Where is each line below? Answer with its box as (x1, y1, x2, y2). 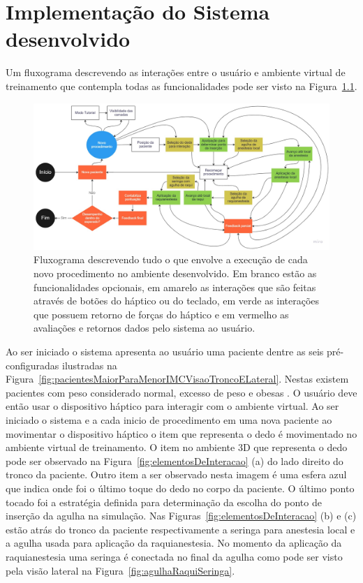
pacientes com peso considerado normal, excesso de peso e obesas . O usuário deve (6, 385, 357, 399)
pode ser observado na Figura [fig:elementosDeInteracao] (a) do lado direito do (6, 453, 343, 468)
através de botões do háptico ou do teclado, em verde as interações (34, 293, 320, 308)
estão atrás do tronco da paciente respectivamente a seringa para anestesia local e (6, 522, 355, 536)
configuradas (6, 357, 59, 372)
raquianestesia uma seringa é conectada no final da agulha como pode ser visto (6, 549, 343, 563)
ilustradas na (62, 357, 117, 372)
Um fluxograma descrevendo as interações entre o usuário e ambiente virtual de (6, 65, 346, 80)
